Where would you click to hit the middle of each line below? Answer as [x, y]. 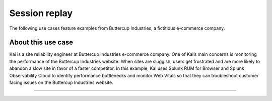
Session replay [41, 13]
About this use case [41, 42]
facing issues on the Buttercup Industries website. [61, 82]
